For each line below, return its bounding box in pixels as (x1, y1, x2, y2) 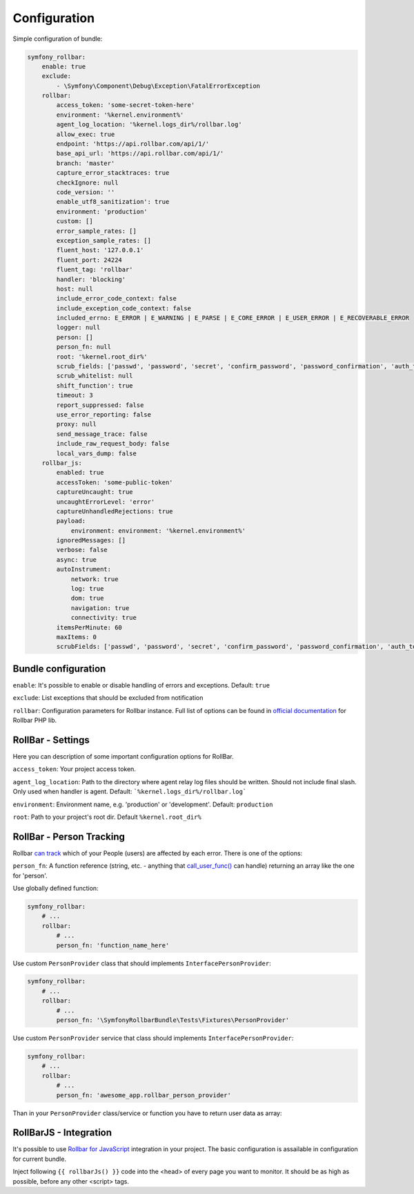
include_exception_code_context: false (56, 304, 191, 312)
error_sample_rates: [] (56, 227, 137, 235)
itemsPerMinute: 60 (56, 623, 122, 632)
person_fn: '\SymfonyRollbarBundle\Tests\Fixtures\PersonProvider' (56, 1016, 290, 1024)
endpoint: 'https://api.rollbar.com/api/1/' (56, 140, 210, 148)
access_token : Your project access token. (12, 765, 136, 773)
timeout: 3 (56, 391, 93, 399)
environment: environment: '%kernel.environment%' (70, 527, 246, 535)
